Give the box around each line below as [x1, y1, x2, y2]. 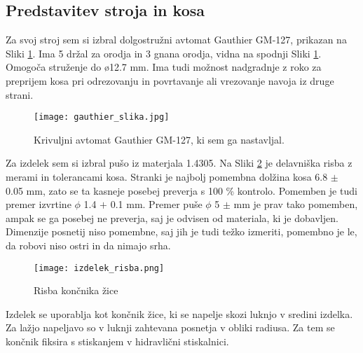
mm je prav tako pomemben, [233, 197, 358, 212]
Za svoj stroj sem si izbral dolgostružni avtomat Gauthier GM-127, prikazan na [6, 32, 347, 47]
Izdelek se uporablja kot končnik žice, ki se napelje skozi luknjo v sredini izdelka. [6, 306, 353, 321]
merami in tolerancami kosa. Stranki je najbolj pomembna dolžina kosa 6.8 [6, 169, 328, 184]
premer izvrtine [6, 197, 71, 212]
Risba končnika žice [34, 283, 118, 298]
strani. [6, 87, 34, 102]
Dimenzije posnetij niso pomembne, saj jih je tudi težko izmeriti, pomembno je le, [6, 224, 357, 239]
